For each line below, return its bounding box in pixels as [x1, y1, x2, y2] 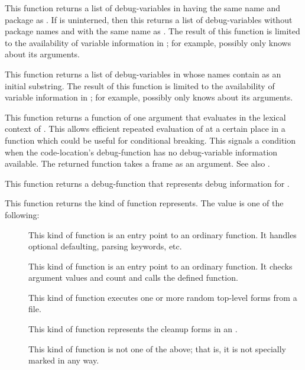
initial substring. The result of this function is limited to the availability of [5, 79, 275, 92]
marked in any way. [28, 354, 99, 366]
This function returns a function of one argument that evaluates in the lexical [5, 111, 286, 123]
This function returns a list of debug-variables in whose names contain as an [5, 67, 281, 80]
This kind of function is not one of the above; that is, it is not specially [28, 342, 286, 355]
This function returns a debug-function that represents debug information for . [5, 177, 290, 189]
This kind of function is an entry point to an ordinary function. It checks [28, 259, 293, 272]
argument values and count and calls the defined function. [28, 271, 238, 284]
